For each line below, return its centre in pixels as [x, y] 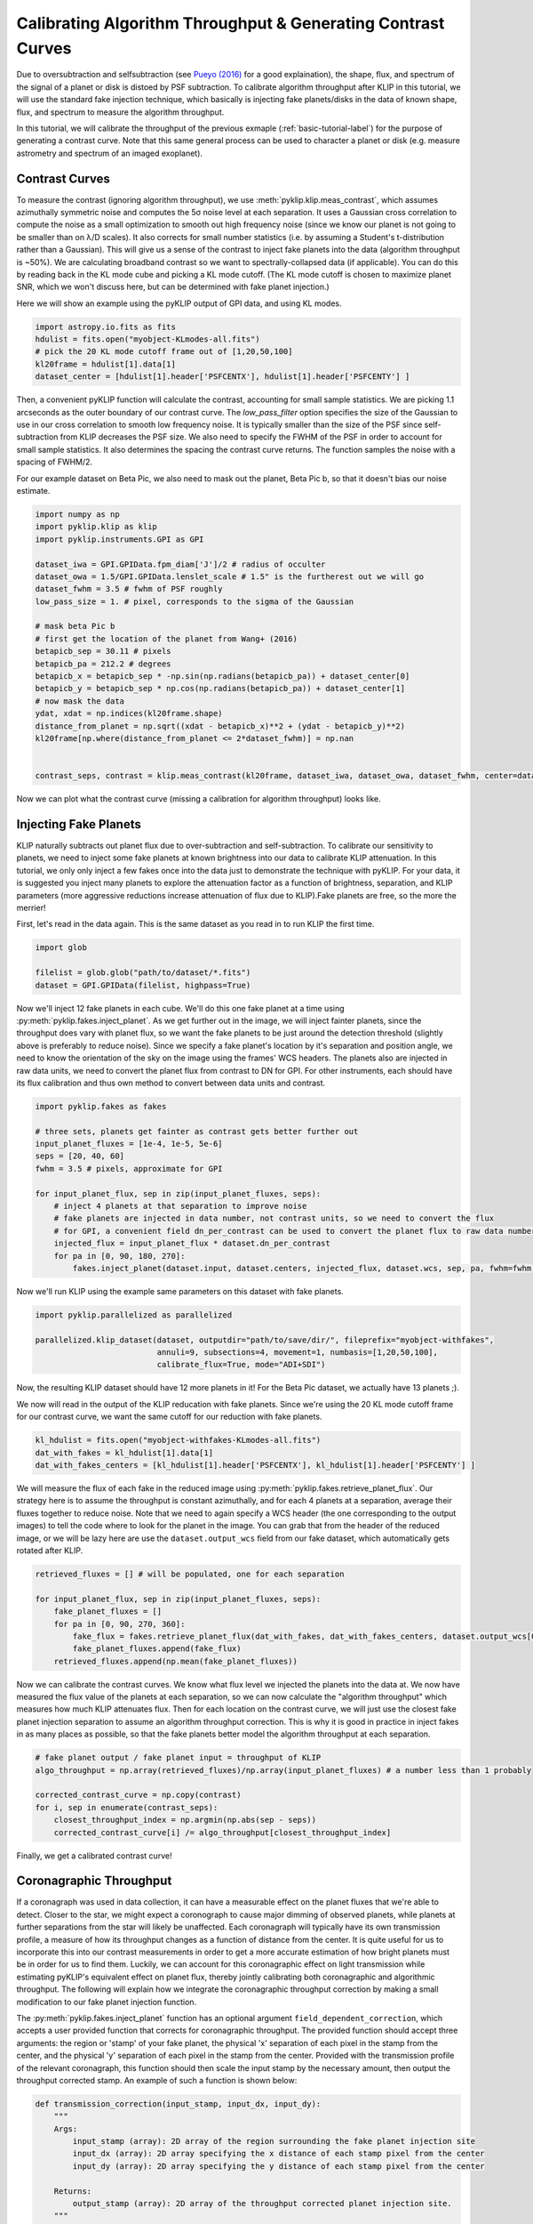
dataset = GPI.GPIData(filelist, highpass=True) [143, 985]
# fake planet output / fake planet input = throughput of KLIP [178, 1758]
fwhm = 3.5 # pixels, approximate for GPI [129, 1168]
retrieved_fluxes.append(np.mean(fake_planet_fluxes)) [175, 1661]
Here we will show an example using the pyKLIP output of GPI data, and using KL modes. [179, 303]
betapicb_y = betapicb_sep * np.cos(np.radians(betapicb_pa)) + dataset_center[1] [220, 689]
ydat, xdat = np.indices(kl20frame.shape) [129, 713]
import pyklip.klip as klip [96, 527]
